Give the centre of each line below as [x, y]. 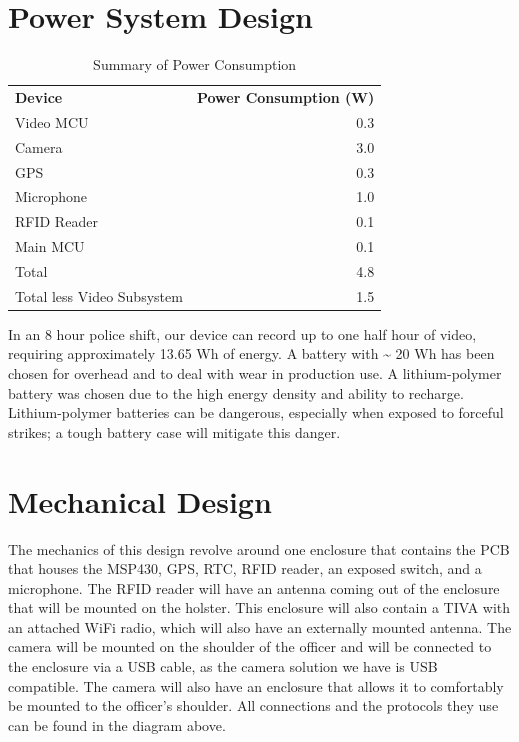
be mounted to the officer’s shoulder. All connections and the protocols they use [253, 705]
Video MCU [52, 121]
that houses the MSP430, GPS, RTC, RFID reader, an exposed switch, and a [245, 568]
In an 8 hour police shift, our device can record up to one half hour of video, [242, 333]
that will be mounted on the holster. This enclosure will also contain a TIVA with [259, 607]
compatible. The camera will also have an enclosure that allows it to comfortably [256, 685]
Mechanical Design [140, 500]
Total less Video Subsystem [99, 295]
